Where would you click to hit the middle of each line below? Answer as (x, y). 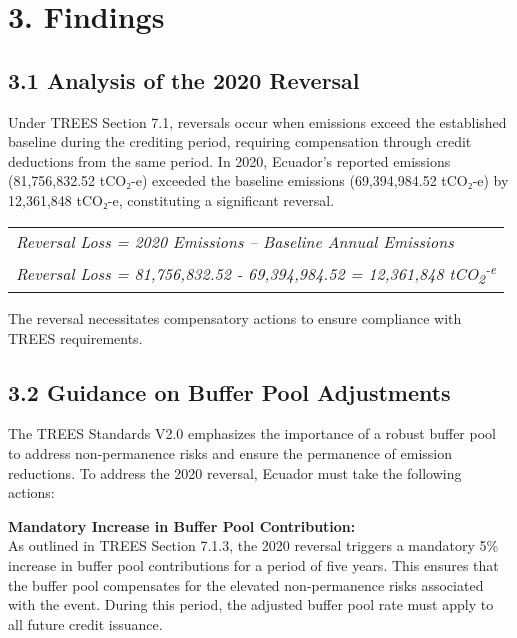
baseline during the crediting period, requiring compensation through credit (240, 141)
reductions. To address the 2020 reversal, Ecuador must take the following (235, 472)
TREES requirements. (75, 337)
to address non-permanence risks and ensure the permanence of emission (230, 453)
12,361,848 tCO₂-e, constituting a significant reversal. (171, 199)
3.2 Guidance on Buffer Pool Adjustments (229, 391)
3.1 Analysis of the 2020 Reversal (184, 79)
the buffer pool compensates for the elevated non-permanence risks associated (246, 584)
